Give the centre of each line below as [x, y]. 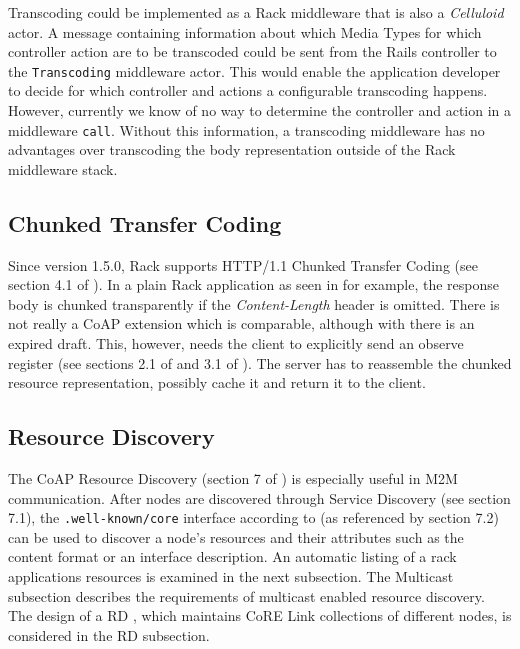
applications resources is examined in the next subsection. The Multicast [231, 576]
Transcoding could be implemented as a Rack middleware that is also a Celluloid [256, 12]
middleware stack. [63, 168]
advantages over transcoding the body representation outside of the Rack [232, 149]
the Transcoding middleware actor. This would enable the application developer [254, 70]
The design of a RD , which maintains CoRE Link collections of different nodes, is [260, 615]
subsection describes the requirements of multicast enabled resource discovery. [246, 595]
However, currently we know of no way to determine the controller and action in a [260, 110]
